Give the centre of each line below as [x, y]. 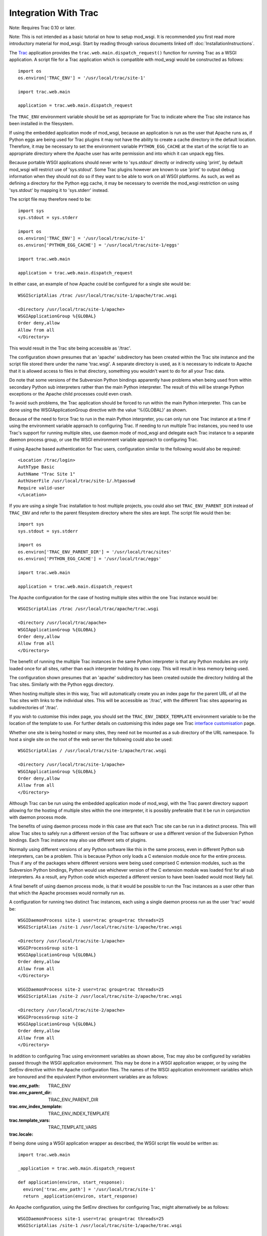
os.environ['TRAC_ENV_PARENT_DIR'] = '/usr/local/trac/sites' [95, 552]
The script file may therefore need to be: [50, 199]
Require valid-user [42, 488]
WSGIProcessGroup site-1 [48, 948]
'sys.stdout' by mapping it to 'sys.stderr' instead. [59, 190]
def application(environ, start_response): [71, 1182]
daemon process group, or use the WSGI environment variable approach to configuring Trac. [104, 440]
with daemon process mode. [38, 817]
